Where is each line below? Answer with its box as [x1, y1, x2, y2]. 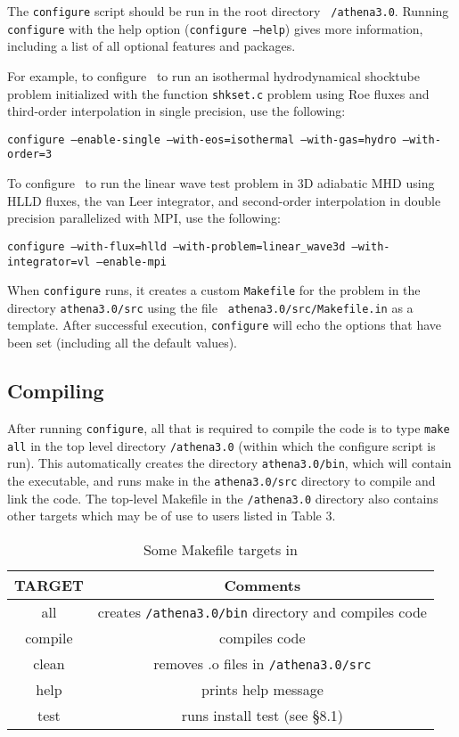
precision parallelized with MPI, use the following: [7, 209, 281, 227]
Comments [224, 574, 301, 595]
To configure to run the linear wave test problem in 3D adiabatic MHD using [7, 174, 435, 192]
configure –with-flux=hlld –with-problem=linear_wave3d [7, 240, 346, 253]
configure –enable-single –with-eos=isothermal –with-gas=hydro [7, 133, 397, 146]
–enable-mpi [96, 255, 167, 268]
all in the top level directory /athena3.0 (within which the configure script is [7, 436, 436, 454]
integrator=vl [7, 255, 91, 268]
